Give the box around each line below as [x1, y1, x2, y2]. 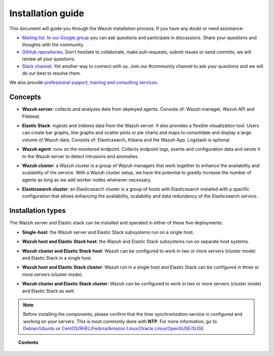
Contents [18, 339, 39, 345]
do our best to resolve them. [22, 70, 81, 76]
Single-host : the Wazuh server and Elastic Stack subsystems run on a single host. [22, 229, 194, 235]
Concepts [9, 93, 41, 102]
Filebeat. [22, 113, 41, 119]
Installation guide [9, 8, 85, 19]
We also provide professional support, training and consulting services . [9, 79, 158, 86]
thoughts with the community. [22, 42, 85, 48]
